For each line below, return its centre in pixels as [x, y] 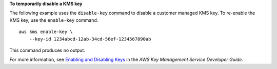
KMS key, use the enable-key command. [54, 20]
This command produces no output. [47, 50]
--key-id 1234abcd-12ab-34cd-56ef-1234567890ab [90, 39]
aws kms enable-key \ [46, 32]
